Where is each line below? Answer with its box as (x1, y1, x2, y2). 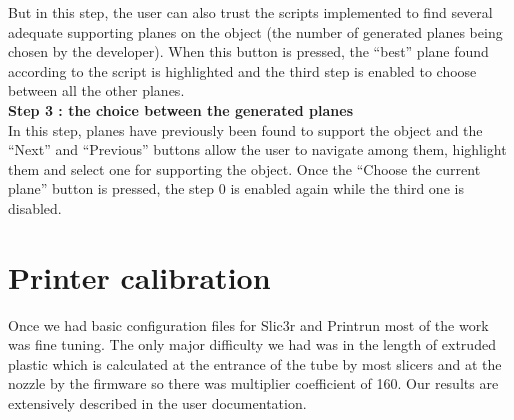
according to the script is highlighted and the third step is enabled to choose (8, 60, 477, 81)
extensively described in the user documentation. (8, 393, 307, 414)
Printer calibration (8, 256, 271, 297)
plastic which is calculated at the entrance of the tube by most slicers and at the (8, 353, 502, 374)
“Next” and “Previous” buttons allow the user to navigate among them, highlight (8, 139, 507, 160)
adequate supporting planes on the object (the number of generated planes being (8, 21, 503, 42)
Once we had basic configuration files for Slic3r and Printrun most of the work (8, 314, 489, 335)
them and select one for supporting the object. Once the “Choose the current (8, 158, 481, 179)
